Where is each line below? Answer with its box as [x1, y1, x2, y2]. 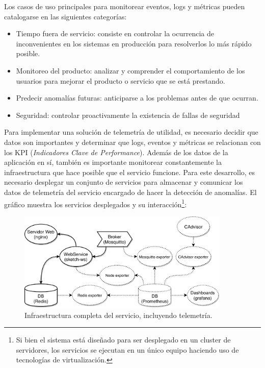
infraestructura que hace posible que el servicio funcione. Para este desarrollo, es [4, 166, 255, 177]
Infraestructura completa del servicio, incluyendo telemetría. [24, 309, 213, 320]
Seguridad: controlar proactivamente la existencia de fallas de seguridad [16, 109, 240, 120]
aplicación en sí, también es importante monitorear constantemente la [4, 157, 222, 167]
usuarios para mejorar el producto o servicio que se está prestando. [16, 75, 225, 86]
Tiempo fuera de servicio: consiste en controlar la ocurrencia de [16, 28, 214, 39]
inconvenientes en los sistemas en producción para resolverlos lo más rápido [16, 38, 252, 48]
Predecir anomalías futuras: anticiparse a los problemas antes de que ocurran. [16, 92, 258, 103]
